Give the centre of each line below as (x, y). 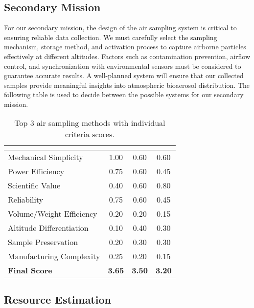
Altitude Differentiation (48, 227)
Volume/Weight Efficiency (53, 213)
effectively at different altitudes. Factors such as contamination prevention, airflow (127, 56)
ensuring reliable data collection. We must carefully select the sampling (111, 37)
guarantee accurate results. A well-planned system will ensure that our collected (124, 75)
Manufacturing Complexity (54, 256)
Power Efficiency (36, 171)
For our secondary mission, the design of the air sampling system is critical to (120, 28)
